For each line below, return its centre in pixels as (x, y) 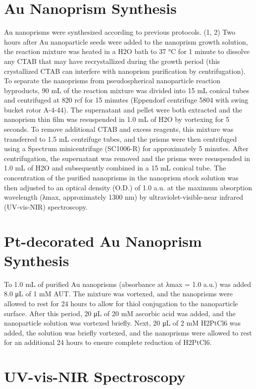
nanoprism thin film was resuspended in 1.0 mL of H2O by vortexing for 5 (117, 119)
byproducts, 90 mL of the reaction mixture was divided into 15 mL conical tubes (127, 90)
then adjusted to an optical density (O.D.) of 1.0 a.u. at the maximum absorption (128, 187)
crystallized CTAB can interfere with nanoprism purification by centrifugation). (125, 71)
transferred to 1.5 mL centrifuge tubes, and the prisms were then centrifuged (121, 139)
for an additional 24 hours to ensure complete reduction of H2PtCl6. (108, 342)
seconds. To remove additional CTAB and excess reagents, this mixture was (119, 129)
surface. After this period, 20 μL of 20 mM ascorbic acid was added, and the (120, 313)
